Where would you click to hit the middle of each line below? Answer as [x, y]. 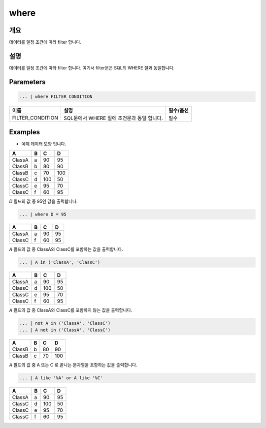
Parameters [27, 82]
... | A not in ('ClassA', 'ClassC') [65, 330]
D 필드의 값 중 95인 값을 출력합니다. [44, 201]
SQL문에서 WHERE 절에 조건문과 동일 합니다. [114, 118]
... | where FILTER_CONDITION [56, 96]
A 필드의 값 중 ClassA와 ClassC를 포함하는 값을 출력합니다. [66, 249]
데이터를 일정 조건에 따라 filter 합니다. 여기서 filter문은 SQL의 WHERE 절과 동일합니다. [92, 68]
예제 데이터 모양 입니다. [44, 144]
